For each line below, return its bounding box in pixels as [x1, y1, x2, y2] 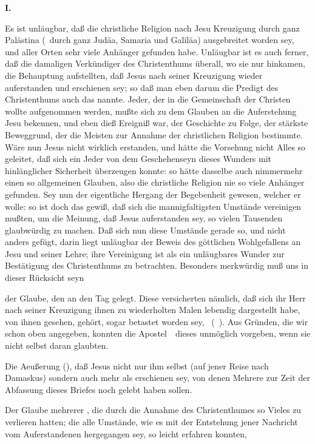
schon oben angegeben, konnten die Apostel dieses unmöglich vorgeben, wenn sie [5, 327, 311, 340]
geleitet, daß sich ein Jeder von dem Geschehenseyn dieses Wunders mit [5, 152, 272, 165]
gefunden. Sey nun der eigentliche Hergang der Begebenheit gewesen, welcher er [5, 187, 301, 200]
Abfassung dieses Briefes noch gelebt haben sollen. [5, 383, 192, 395]
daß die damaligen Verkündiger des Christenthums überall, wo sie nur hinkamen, [5, 57, 305, 70]
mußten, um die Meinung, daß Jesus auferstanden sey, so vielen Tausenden [5, 212, 283, 224]
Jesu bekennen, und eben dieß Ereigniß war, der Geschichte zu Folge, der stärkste [5, 116, 308, 129]
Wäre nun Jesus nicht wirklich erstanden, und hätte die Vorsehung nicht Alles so [5, 140, 306, 153]
